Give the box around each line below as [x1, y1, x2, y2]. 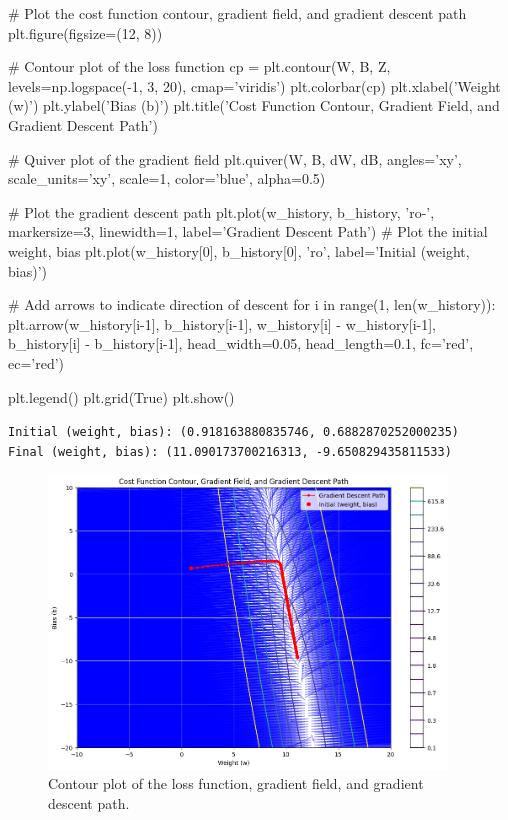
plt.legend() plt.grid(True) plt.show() [8, 386, 235, 407]
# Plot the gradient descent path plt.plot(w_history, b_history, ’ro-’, [8, 201, 435, 222]
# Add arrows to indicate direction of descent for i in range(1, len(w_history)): [8, 294, 496, 315]
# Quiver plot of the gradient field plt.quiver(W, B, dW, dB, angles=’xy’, [8, 148, 462, 169]
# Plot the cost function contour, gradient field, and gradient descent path [8, 3, 467, 23]
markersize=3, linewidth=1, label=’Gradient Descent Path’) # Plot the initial [8, 221, 488, 242]
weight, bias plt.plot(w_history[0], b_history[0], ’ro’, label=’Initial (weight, [8, 240, 470, 261]
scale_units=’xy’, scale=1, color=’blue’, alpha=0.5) [8, 168, 326, 189]
